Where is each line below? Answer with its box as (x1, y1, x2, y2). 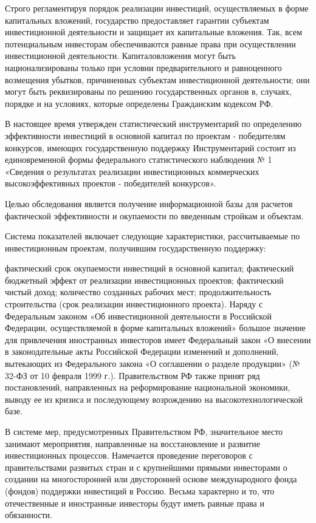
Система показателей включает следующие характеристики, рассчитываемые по (5, 230, 300, 242)
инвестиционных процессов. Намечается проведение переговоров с (5, 449, 253, 462)
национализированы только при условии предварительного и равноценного (5, 61, 282, 73)
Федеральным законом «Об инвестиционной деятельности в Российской (5, 309, 272, 322)
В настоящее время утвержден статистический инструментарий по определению (5, 117, 302, 130)
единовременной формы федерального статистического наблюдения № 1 (5, 153, 272, 166)
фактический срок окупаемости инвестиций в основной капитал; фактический (5, 262, 294, 275)
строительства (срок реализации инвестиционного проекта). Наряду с (5, 298, 263, 310)
